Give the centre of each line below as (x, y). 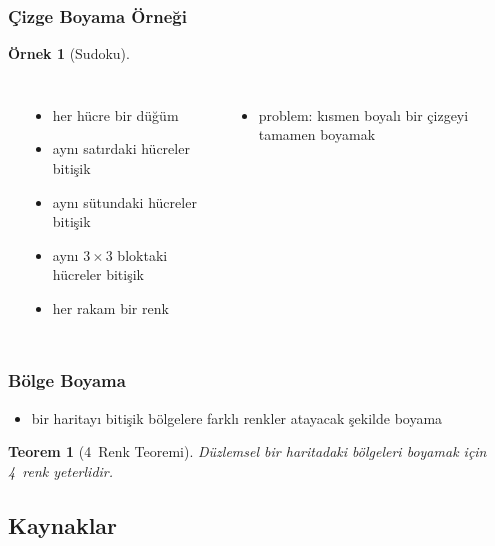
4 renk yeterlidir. (61, 470)
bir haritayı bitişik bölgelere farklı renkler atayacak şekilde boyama (237, 417)
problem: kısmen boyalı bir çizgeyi (363, 114)
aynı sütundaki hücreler (124, 201)
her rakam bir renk (110, 307)
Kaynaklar (63, 524)
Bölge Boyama (67, 380)
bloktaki (142, 254)
